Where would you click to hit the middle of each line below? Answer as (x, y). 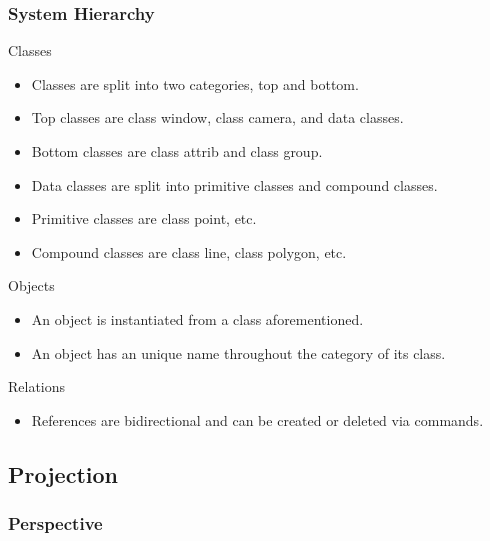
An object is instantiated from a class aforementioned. (197, 318)
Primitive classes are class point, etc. (144, 218)
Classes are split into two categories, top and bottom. (195, 83)
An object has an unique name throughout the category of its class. (238, 352)
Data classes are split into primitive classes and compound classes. (234, 184)
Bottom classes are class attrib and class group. (177, 151)
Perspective (55, 523)
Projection (63, 473)
